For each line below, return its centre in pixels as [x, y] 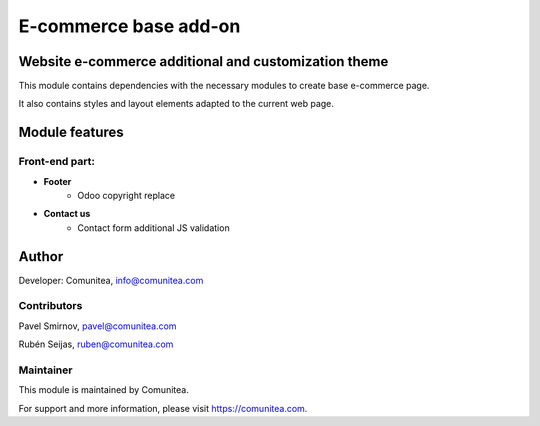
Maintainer [45, 370]
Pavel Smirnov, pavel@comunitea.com [97, 326]
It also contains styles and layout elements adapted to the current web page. [176, 104]
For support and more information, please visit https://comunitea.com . [163, 408]
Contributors [50, 306]
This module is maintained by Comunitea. [103, 390]
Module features [71, 132]
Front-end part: [56, 162]
